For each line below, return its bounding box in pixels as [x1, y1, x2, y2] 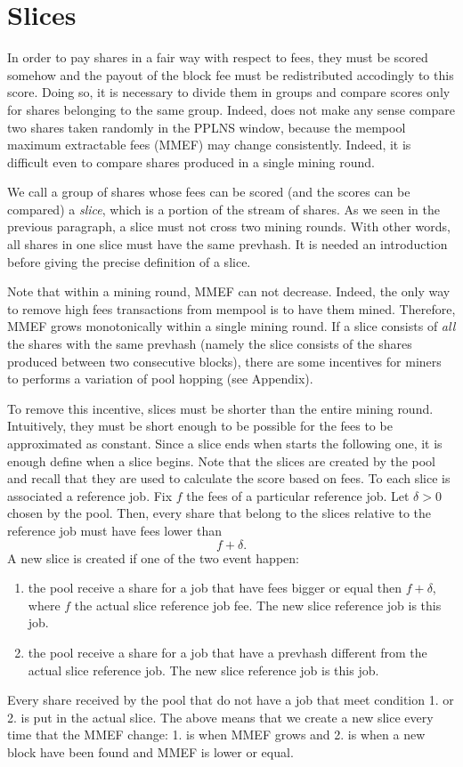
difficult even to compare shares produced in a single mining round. [7, 152, 376, 171]
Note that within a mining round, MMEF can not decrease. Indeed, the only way [7, 282, 451, 301]
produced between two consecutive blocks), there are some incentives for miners [7, 351, 442, 370]
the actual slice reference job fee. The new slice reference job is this [74, 595, 442, 614]
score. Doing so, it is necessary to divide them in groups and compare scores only [7, 83, 451, 101]
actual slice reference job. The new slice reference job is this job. [28, 660, 379, 679]
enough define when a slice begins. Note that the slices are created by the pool [7, 451, 436, 470]
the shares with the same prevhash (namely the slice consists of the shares [7, 335, 412, 353]
